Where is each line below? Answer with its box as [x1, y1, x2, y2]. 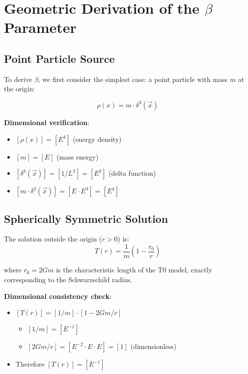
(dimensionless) [130, 341, 177, 351]
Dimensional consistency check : [4, 291, 112, 301]
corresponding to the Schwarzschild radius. [4, 274, 133, 284]
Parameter [4, 17, 77, 37]
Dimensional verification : [4, 117, 90, 127]
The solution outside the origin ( [4, 234, 102, 244]
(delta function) [109, 168, 156, 178]
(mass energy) [56, 151, 99, 161]
